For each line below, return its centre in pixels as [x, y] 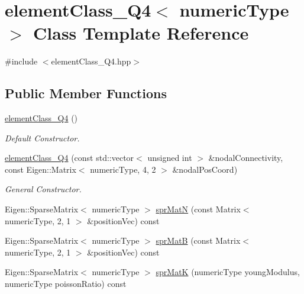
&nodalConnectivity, [246, 158]
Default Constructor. [42, 138]
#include [21, 61]
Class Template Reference [141, 33]
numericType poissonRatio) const [66, 284]
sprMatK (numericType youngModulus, [228, 272]
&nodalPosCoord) [205, 169]
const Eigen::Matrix [41, 169]
